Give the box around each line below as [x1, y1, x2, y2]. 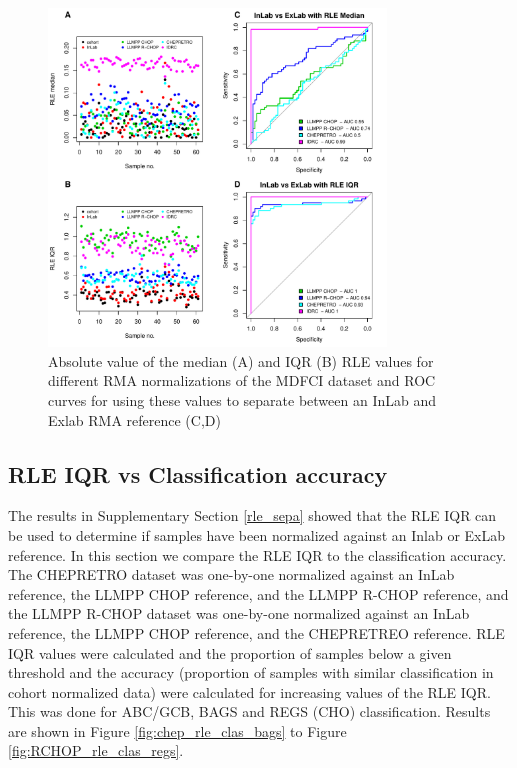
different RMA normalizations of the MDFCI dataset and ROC [48, 370, 436, 391]
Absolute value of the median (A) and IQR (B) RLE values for [48, 350, 434, 371]
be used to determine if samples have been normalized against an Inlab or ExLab [8, 524, 506, 545]
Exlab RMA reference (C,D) [48, 409, 221, 430]
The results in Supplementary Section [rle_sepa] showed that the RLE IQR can [8, 505, 497, 526]
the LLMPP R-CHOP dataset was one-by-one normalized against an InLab [8, 603, 470, 624]
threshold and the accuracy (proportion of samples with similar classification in [8, 662, 494, 683]
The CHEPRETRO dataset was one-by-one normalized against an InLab [8, 564, 455, 585]
